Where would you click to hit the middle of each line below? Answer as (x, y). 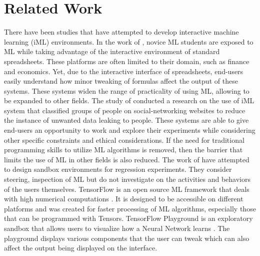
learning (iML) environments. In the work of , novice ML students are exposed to (129, 41)
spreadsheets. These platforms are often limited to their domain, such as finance (127, 61)
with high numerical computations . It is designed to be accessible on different (124, 199)
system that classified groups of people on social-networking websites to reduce (125, 110)
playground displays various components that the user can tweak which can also (127, 238)
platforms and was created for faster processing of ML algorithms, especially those (130, 208)
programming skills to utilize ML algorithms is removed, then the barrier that (123, 150)
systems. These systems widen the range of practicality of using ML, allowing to (127, 90)
